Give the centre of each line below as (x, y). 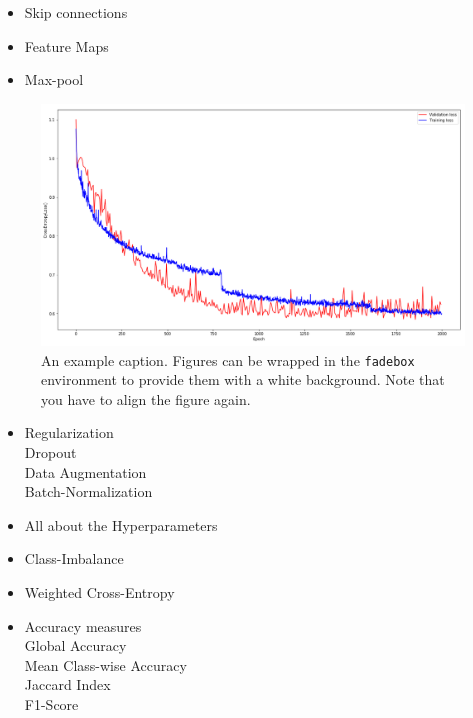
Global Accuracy (75, 645)
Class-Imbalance (74, 558)
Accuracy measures (83, 625)
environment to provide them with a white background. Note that (243, 379)
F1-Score (51, 703)
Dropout (50, 452)
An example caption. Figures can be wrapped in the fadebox (228, 359)
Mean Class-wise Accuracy (105, 664)
